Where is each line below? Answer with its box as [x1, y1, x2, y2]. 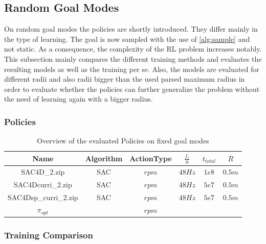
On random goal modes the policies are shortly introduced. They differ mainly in [4, 23, 258, 34]
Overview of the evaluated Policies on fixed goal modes [37, 135, 209, 146]
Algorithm [85, 153, 123, 163]
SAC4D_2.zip [21, 166, 65, 177]
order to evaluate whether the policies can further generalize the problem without [4, 83, 260, 94]
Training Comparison [4, 229, 93, 241]
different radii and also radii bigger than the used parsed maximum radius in [4, 74, 245, 84]
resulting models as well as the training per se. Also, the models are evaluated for [4, 63, 259, 74]
